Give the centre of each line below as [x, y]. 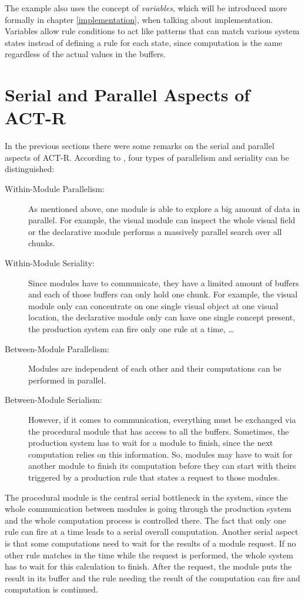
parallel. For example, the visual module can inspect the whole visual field [162, 220]
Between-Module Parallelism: [57, 348]
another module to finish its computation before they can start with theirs [162, 466]
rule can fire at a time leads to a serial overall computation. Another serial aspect [152, 532]
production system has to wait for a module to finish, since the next [151, 443]
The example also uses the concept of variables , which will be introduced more [146, 8]
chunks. [42, 243]
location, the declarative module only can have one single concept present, [162, 317]
